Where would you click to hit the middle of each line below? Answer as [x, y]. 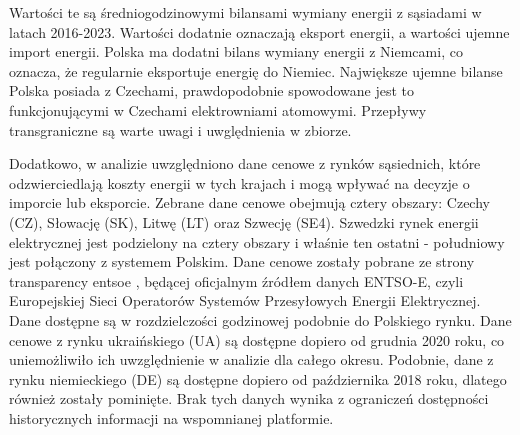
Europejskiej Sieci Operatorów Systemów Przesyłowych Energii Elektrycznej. [245, 300]
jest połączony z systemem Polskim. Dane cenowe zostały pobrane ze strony [242, 261]
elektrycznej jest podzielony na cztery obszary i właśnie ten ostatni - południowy [257, 241]
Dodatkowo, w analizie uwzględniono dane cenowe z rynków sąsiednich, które [245, 163]
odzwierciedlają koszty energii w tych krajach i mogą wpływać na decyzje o [239, 182]
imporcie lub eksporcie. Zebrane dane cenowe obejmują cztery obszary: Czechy [249, 202]
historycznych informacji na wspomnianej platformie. [171, 417]
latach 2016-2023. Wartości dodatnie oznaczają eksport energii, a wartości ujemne [259, 31]
